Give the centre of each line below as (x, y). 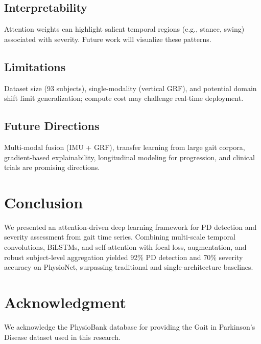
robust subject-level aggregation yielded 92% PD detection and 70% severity (124, 257)
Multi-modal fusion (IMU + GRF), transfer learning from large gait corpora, (125, 147)
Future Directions (52, 126)
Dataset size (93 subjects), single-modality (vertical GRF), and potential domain (130, 88)
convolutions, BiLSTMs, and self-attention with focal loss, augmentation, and (125, 247)
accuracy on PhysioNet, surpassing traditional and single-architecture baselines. (129, 267)
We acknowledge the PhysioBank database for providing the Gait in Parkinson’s (130, 326)
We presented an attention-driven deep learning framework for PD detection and (130, 227)
